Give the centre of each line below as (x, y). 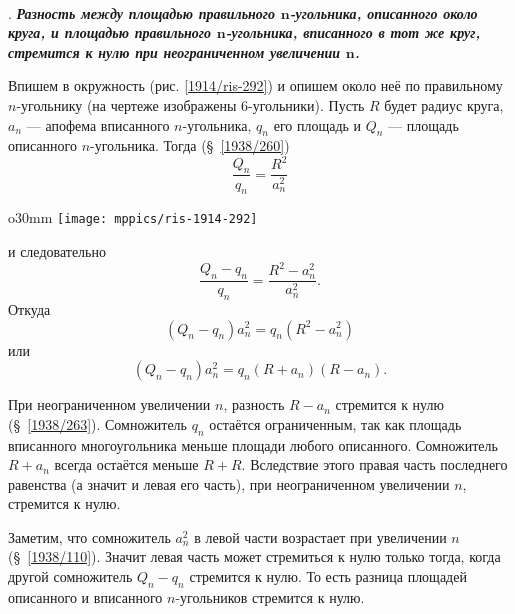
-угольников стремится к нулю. (270, 596)
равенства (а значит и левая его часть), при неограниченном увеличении (229, 483)
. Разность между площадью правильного (142, 12)
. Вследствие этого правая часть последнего (374, 464)
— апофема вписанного (98, 124)
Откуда (29, 308)
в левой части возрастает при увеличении (320, 536)
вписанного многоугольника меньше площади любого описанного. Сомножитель (253, 444)
